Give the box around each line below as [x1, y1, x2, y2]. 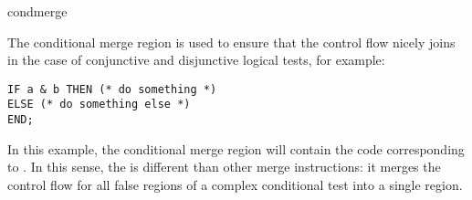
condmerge [7, 2, 68, 20]
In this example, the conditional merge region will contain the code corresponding [7, 139, 465, 158]
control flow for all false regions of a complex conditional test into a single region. [7, 174, 463, 194]
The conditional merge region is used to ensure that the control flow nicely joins [7, 32, 456, 51]
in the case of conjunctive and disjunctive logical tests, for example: [7, 50, 385, 69]
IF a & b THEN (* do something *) [7, 82, 217, 96]
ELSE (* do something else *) [7, 98, 191, 111]
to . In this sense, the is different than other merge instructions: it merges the [7, 157, 441, 176]
